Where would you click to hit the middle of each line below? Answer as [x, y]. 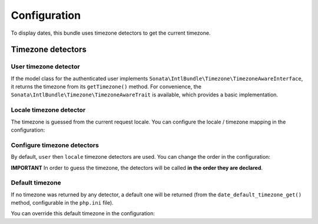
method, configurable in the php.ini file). [62, 203]
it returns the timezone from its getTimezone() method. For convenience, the [106, 87]
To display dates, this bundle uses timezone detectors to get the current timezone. [111, 33]
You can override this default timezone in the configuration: [83, 213]
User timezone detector [45, 66]
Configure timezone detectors [55, 145]
